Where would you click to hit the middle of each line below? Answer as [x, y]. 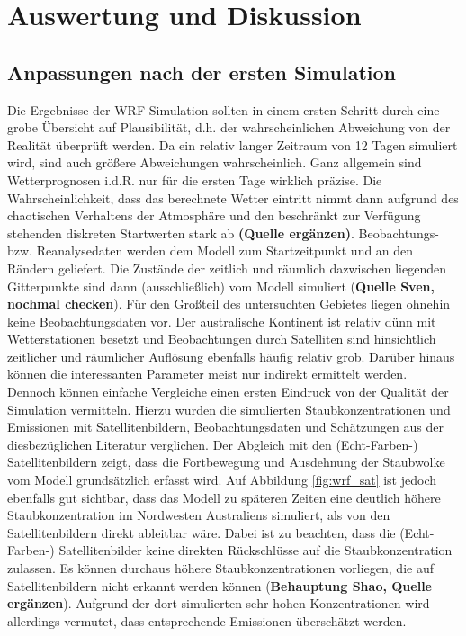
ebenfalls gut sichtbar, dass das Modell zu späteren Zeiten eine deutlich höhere [224, 497]
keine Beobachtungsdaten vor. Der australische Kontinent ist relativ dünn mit [222, 321]
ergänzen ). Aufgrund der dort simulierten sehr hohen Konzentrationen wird [219, 603]
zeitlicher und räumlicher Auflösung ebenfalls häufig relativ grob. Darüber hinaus [231, 356]
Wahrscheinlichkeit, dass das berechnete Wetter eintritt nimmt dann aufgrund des [233, 197]
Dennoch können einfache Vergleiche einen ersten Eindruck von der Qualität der [228, 392]
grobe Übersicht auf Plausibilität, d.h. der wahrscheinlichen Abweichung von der [229, 127]
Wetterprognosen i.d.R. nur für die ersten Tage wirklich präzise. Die [195, 179]
